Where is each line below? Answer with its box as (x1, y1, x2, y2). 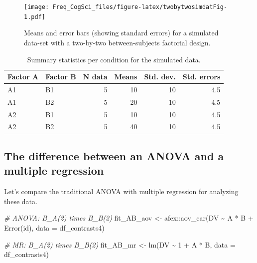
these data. (4, 196, 37, 206)
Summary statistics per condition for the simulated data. (27, 54, 201, 64)
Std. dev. (144, 71, 176, 82)
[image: (24, 3, 49, 10)
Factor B (45, 71, 76, 82)
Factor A (7, 71, 39, 82)
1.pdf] (24, 13, 45, 20)
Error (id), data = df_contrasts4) (4, 222, 105, 233)
